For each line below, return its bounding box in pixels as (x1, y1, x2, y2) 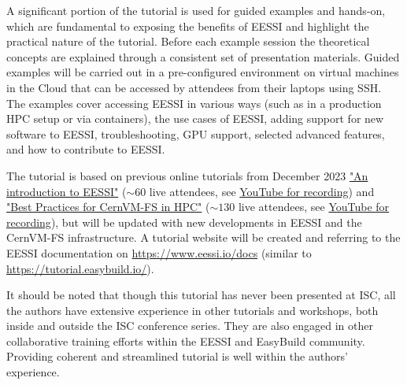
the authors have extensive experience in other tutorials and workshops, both (6, 302, 379, 318)
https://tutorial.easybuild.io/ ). (6, 260, 154, 276)
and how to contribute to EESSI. (6, 141, 165, 157)
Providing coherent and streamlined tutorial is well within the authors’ (6, 348, 348, 365)
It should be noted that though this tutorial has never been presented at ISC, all (6, 287, 396, 303)
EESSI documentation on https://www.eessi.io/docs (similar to (6, 244, 312, 261)
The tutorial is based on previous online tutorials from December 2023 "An (6, 167, 368, 183)
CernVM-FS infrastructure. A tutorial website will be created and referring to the (6, 229, 401, 246)
